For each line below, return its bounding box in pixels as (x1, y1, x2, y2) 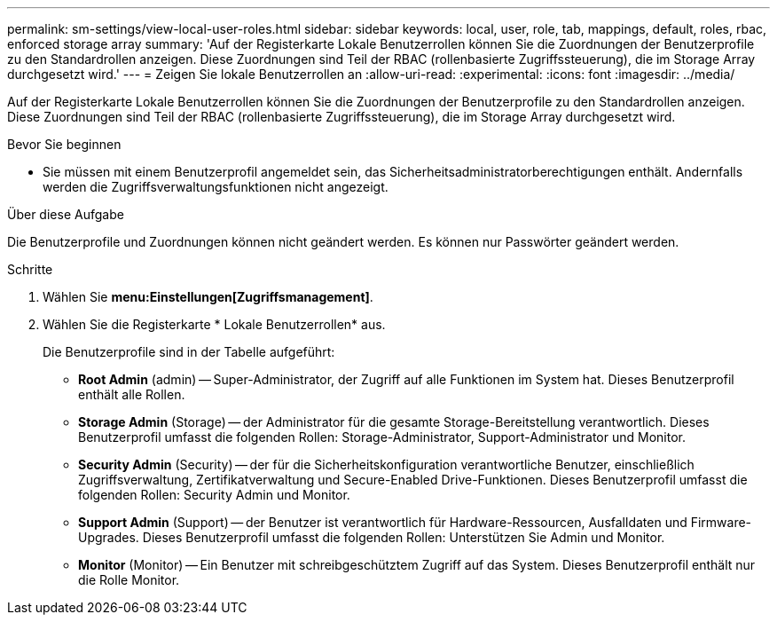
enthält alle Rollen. (78, 387, 185, 402)
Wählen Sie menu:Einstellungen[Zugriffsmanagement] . (43, 289, 373, 304)
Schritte (7, 262, 53, 277)
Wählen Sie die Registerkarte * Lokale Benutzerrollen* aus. (43, 317, 386, 332)
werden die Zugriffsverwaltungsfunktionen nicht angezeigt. (43, 179, 388, 194)
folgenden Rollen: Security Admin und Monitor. (78, 487, 350, 502)
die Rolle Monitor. (78, 572, 180, 587)
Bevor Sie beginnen (7, 137, 122, 152)
